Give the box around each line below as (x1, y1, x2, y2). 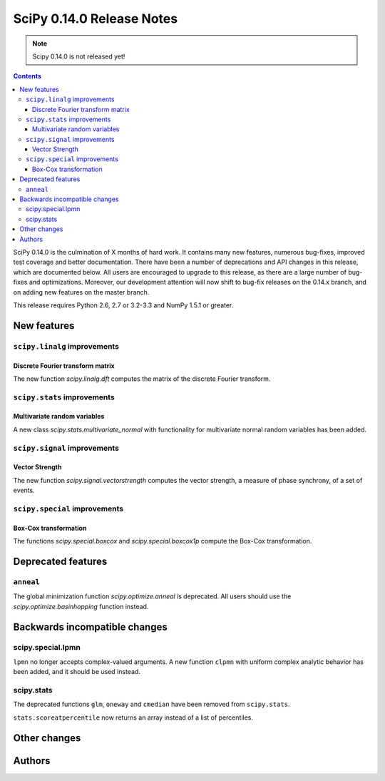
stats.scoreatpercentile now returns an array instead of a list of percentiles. (13, 713, 253, 722)
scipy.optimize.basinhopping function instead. (13, 602, 149, 611)
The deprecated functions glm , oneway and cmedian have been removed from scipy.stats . (13, 700, 290, 709)
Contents (13, 72, 42, 81)
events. (13, 486, 35, 495)
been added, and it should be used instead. (13, 668, 140, 676)
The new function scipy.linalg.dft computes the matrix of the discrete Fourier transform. (13, 374, 271, 383)
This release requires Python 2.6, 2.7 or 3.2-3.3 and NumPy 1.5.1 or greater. (13, 300, 234, 310)
